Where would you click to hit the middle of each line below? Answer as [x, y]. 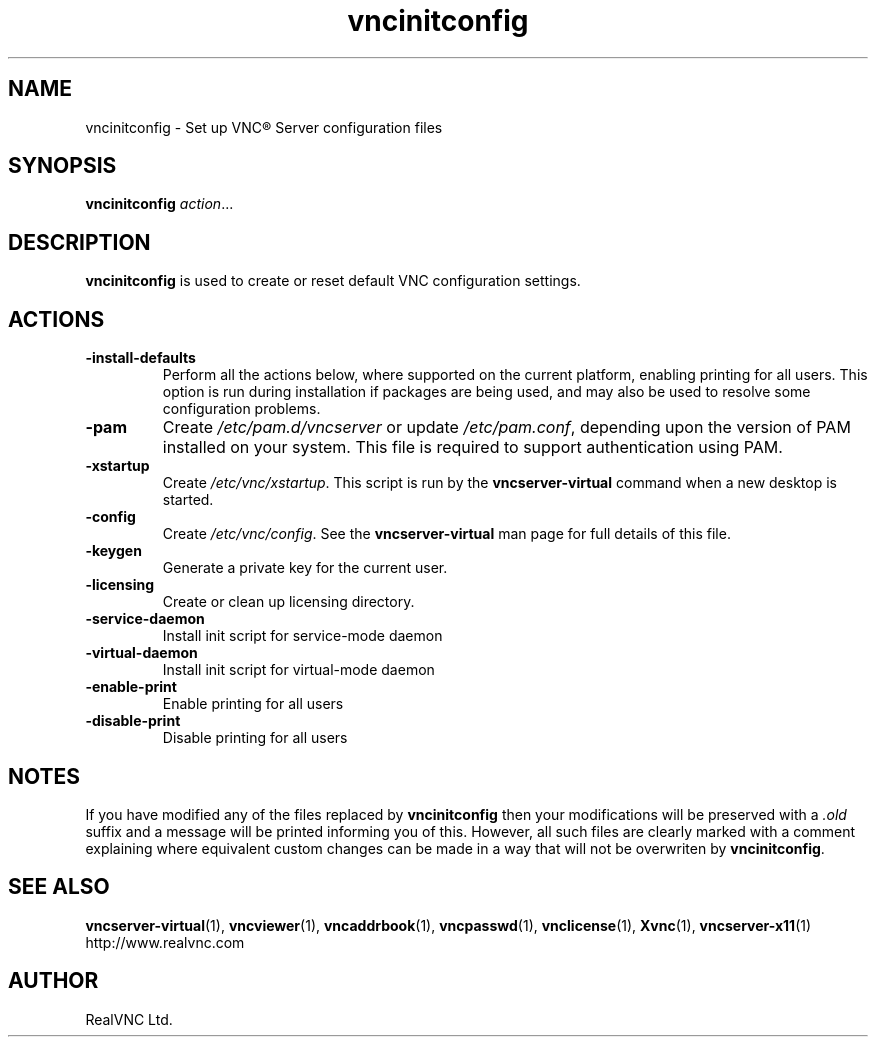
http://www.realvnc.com [165, 942]
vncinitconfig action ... [159, 204]
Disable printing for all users [255, 738]
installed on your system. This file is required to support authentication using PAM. [472, 447]
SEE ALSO [59, 887]
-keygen [113, 551]
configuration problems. [241, 409]
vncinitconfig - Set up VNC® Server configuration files [264, 127]
